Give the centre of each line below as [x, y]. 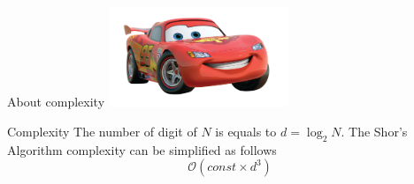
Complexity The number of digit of [102, 131]
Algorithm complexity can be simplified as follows [142, 149]
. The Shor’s [374, 131]
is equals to [246, 131]
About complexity [56, 102]
